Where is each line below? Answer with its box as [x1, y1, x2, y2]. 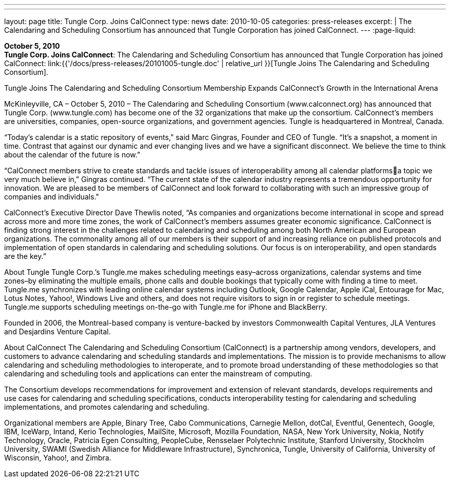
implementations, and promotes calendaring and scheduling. [4, 403, 210, 411]
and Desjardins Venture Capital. [4, 327, 111, 336]
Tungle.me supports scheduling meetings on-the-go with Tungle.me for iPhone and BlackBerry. [4, 303, 327, 311]
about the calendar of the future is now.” [4, 150, 140, 159]
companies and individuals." [4, 192, 99, 201]
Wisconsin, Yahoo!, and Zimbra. [4, 453, 111, 462]
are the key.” [4, 252, 46, 260]
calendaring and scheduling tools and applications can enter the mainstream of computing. [4, 369, 312, 378]
